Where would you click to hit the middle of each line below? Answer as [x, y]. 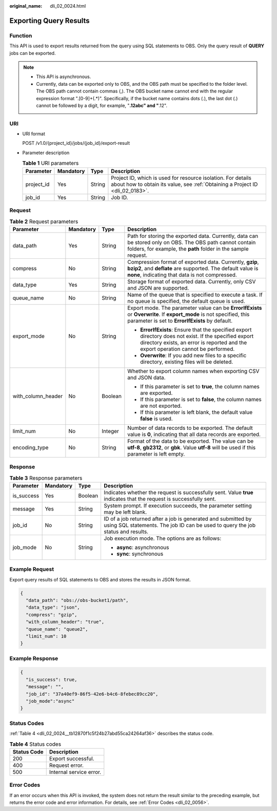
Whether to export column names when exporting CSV [193, 371]
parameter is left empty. [156, 454]
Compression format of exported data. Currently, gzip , [193, 262]
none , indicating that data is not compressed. [182, 275]
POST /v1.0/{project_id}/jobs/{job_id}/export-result [76, 143]
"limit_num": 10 [46, 636]
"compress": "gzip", [52, 615]
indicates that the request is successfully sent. [160, 499]
